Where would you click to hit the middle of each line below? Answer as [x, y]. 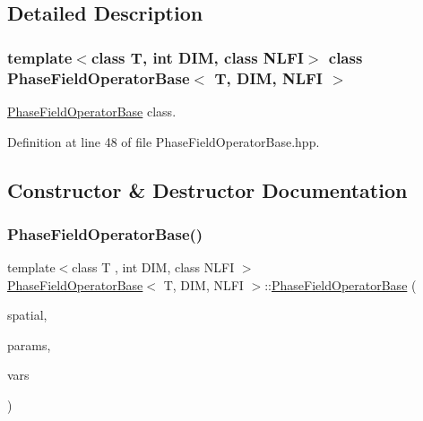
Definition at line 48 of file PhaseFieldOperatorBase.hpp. [164, 141]
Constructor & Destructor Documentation [207, 189]
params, [29, 344]
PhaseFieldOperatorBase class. [92, 111]
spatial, [27, 315]
